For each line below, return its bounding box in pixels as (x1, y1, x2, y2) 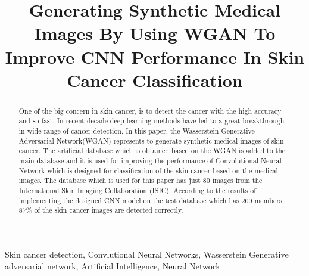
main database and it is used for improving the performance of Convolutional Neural (18, 156, 282, 166)
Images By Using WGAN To (34, 21, 276, 45)
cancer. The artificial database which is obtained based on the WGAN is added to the (18, 145, 286, 156)
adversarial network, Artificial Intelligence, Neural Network (5, 259, 220, 272)
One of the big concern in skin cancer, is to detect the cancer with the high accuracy (18, 106, 282, 116)
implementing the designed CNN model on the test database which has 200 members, (18, 195, 285, 205)
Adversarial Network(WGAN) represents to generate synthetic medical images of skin (18, 135, 284, 145)
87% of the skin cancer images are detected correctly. (18, 205, 183, 215)
